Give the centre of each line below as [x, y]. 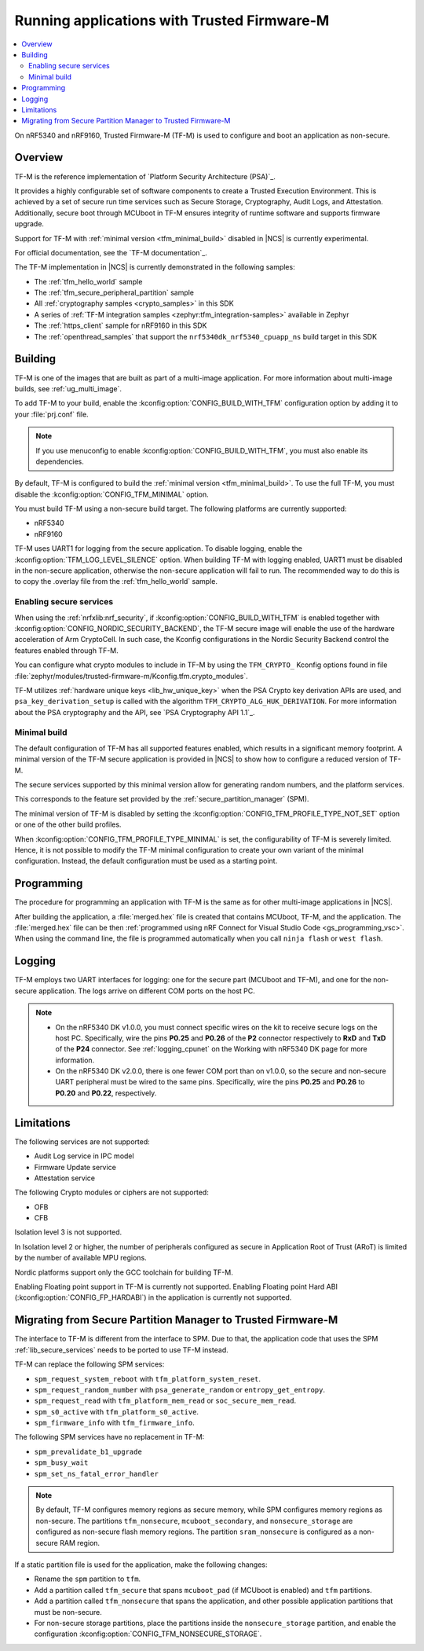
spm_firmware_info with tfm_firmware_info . [115, 1423]
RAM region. [80, 1543]
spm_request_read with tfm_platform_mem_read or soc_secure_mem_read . [165, 1401]
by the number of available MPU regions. [80, 1258]
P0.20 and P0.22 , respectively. [106, 1093]
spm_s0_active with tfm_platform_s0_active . [117, 1411]
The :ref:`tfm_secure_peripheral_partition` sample [114, 293]
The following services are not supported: [82, 1141]
